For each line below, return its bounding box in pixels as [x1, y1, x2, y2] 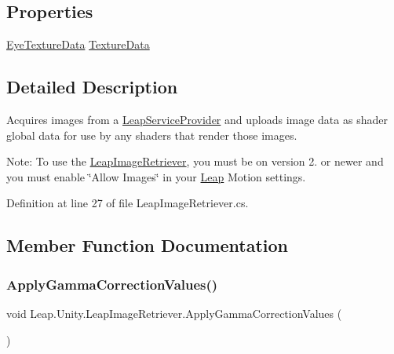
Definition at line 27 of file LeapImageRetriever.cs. [6, 195, 249, 211]
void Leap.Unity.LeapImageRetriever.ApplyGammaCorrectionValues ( [6, 305, 342, 321]
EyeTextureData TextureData [6, 36, 150, 53]
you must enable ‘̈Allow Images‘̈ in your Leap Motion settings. [6, 168, 306, 184]
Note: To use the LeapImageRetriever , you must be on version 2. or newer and [6, 153, 384, 170]
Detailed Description [6, 75, 178, 99]
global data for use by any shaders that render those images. [6, 126, 297, 143]
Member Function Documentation [6, 233, 289, 257]
